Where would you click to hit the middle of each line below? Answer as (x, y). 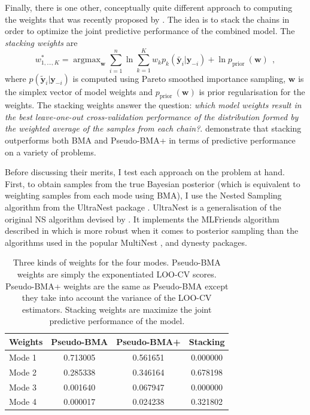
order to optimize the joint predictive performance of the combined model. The (150, 31)
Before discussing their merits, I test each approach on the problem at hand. (145, 172)
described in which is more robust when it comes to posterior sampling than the (152, 231)
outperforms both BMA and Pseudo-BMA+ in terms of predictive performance (150, 140)
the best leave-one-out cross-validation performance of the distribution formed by (152, 116)
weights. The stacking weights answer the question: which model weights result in (153, 105)
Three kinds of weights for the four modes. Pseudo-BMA (117, 262)
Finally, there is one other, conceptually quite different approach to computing (149, 7)
